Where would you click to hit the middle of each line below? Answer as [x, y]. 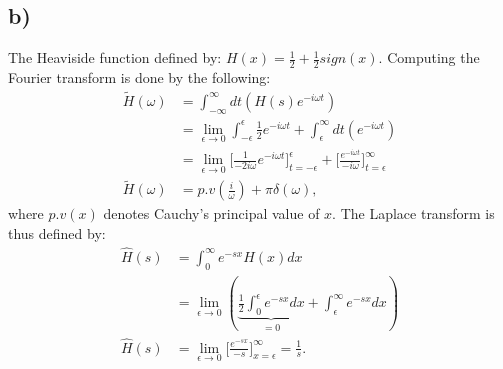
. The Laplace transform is [413, 213]
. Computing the [429, 57]
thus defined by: [57, 233]
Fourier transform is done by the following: [139, 77]
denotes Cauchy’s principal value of [211, 213]
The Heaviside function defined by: [115, 57]
